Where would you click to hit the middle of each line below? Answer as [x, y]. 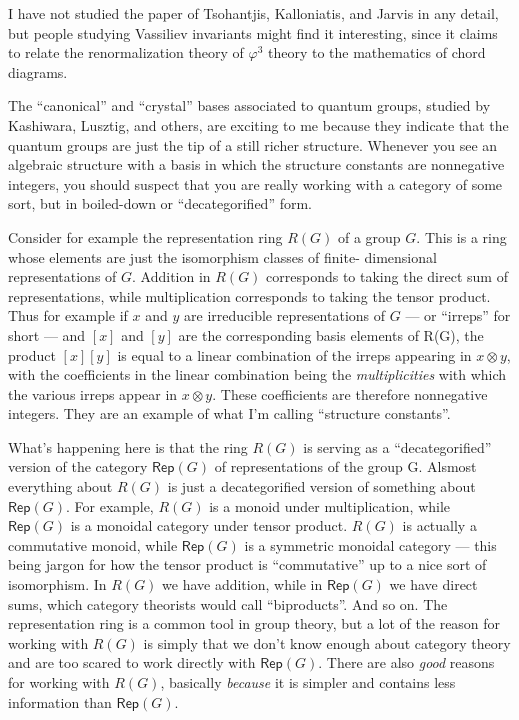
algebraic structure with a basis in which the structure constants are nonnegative [256, 164]
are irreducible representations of [285, 315]
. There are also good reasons [406, 662]
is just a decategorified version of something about [321, 486]
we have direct [433, 584]
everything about [60, 486]
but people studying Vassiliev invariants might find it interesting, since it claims [253, 32]
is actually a [439, 525]
